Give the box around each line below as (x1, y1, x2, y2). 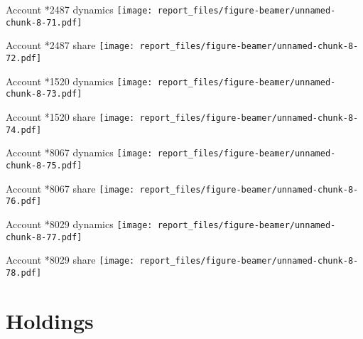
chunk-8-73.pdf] (6, 89, 82, 99)
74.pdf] (6, 124, 42, 135)
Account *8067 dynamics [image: (6, 145, 153, 160)
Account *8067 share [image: (6, 181, 135, 195)
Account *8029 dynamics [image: (6, 216, 153, 231)
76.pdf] (6, 196, 42, 207)
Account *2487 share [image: (6, 38, 135, 53)
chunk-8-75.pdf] (6, 160, 82, 171)
